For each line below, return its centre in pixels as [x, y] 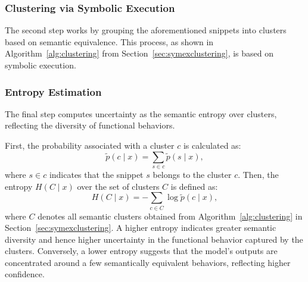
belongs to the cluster [192, 174]
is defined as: [194, 186]
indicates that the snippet [96, 174]
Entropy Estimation [53, 91]
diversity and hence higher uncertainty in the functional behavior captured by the [154, 239]
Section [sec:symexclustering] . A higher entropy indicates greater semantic [141, 228]
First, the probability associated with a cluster [90, 145]
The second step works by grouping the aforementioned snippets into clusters [146, 30]
